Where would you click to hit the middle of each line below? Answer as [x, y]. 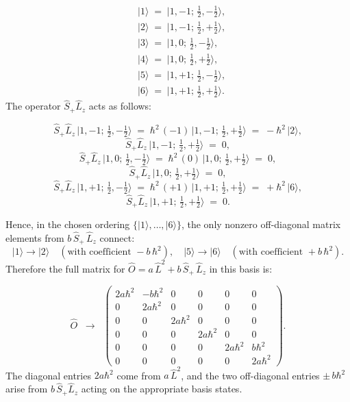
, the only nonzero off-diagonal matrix [261, 224]
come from [139, 375]
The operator [33, 106]
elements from [35, 237]
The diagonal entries [48, 375]
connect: [117, 237]
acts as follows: [120, 106]
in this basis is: [241, 268]
